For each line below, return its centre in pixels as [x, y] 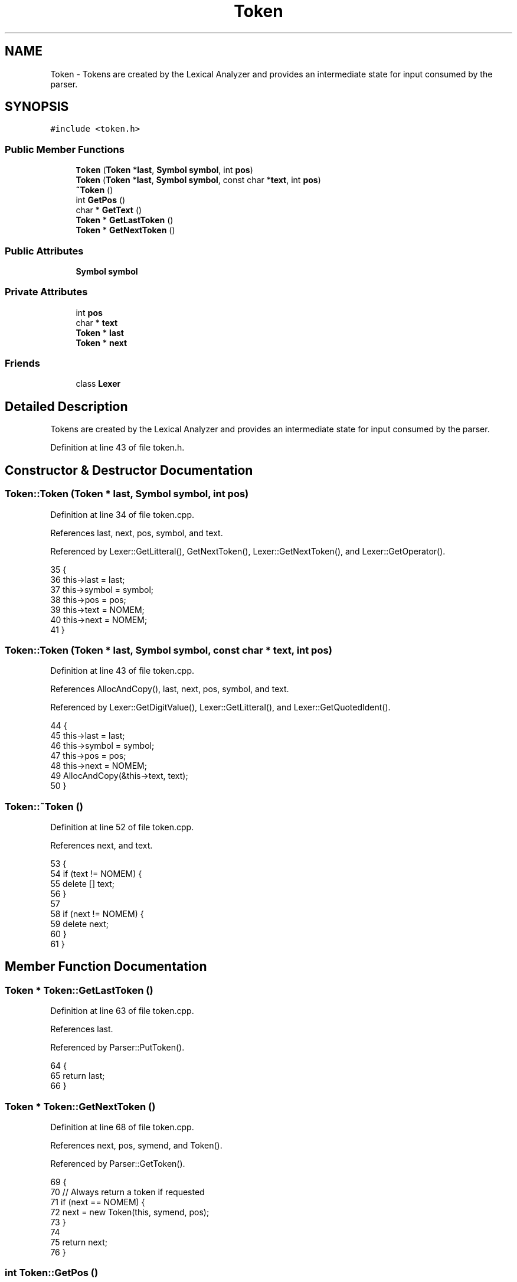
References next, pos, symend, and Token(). [136, 1145]
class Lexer [98, 384]
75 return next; [79, 1242]
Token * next [102, 342]
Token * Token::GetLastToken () [79, 990]
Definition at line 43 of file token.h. [117, 448]
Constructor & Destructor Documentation [129, 470]
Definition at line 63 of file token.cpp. [122, 1011]
